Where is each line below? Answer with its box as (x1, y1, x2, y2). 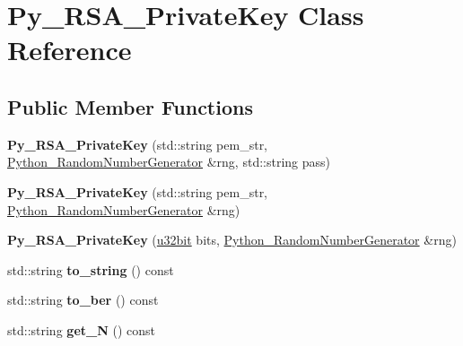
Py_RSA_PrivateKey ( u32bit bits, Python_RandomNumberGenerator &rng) (7, 230, 457, 249)
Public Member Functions (7, 92, 253, 120)
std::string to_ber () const (7, 290, 159, 309)
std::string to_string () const (7, 260, 174, 279)
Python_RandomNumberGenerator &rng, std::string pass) (7, 152, 331, 171)
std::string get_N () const (7, 320, 155, 339)
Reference (7, 31, 132, 68)
